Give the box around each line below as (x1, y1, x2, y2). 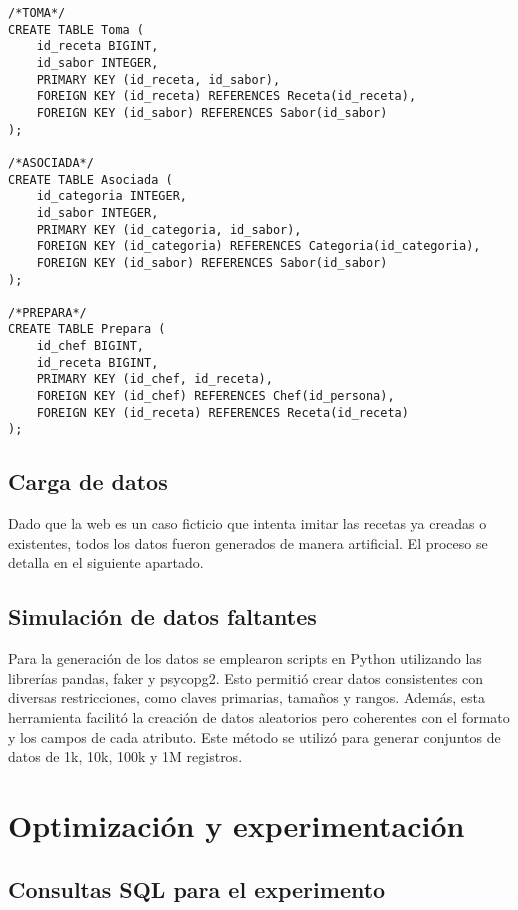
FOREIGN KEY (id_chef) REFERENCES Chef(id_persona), (36, 389, 395, 404)
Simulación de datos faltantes (8, 601, 317, 632)
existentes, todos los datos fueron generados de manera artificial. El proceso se (8, 532, 488, 553)
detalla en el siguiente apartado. (8, 552, 204, 573)
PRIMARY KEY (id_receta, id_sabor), (36, 72, 281, 87)
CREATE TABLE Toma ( (8, 22, 145, 37)
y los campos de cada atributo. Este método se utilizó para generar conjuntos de (8, 726, 501, 747)
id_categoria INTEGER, (36, 189, 187, 204)
